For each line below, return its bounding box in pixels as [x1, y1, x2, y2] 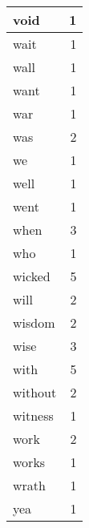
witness [13, 406, 54, 425]
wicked [13, 267, 51, 285]
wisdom [13, 313, 55, 332]
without [13, 383, 57, 401]
